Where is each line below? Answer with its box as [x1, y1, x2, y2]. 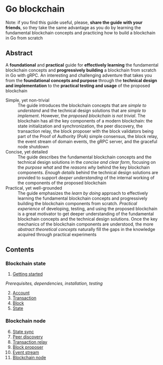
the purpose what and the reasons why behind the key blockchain [17, 164, 150, 170]
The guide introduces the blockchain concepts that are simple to [17, 102, 147, 108]
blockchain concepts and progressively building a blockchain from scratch [5, 67, 157, 73]
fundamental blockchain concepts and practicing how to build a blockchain [5, 30, 156, 35]
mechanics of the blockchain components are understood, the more [17, 221, 154, 227]
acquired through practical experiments [17, 231, 97, 237]
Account [12, 290, 30, 296]
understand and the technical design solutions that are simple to [17, 107, 147, 113]
